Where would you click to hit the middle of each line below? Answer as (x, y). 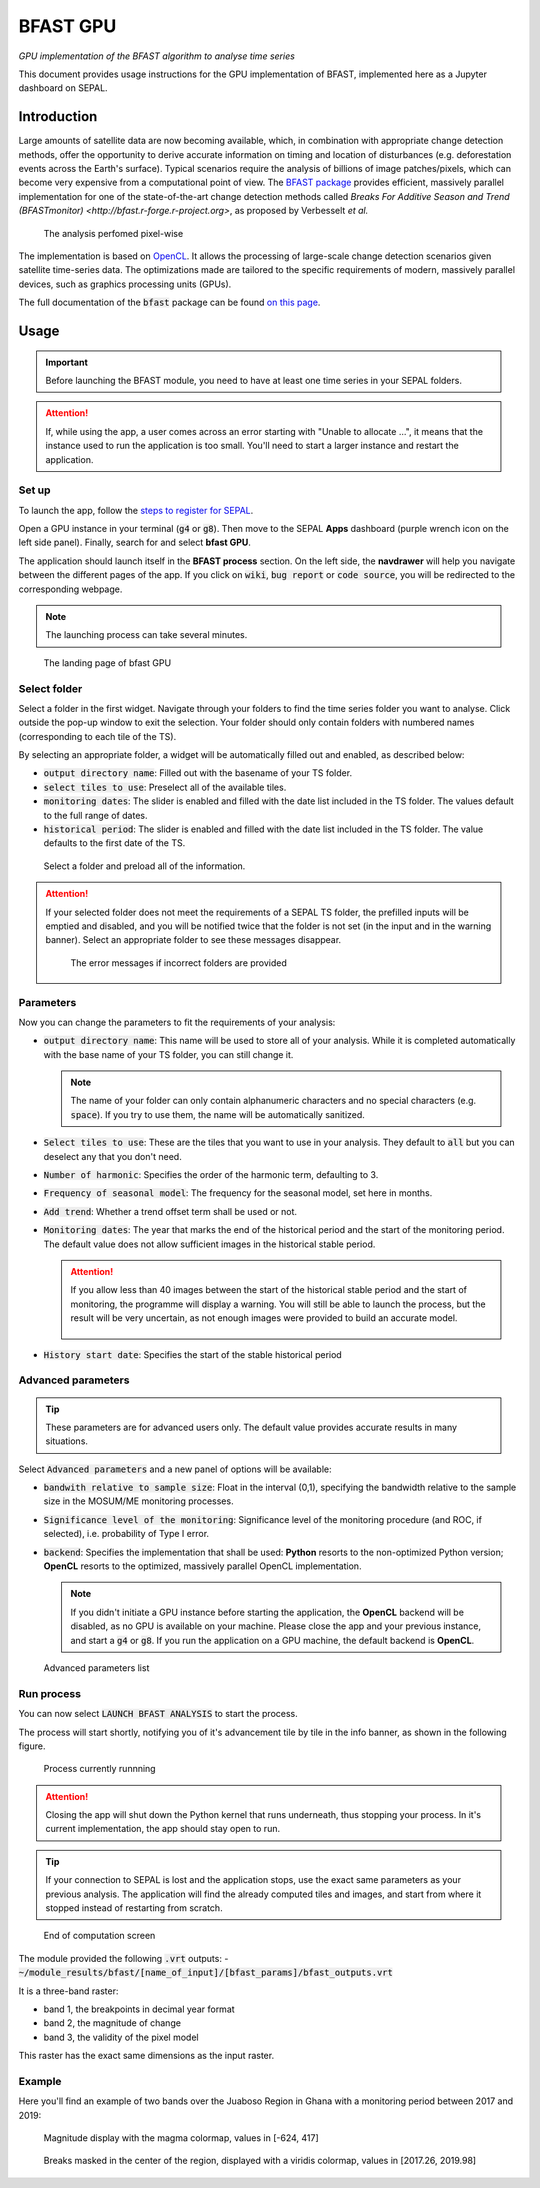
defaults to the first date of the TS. (114, 843)
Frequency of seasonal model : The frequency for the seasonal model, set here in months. (238, 1193)
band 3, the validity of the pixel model (121, 2037)
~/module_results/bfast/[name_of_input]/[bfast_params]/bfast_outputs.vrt (206, 1973)
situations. (67, 1441)
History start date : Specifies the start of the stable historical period (192, 1354)
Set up (34, 490)
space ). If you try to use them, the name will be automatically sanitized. (217, 1114)
